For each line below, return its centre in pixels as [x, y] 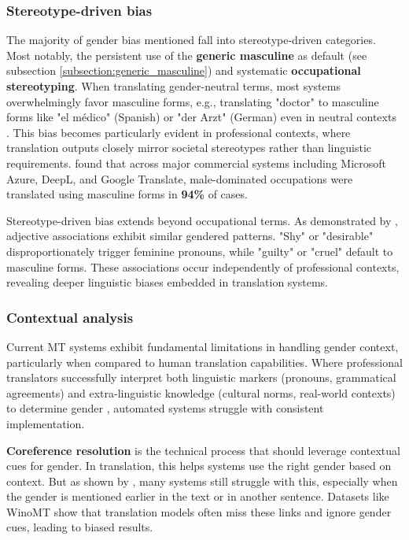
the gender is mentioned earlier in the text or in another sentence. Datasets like [198, 496]
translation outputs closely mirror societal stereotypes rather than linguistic [189, 148]
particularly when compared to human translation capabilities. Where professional [204, 362]
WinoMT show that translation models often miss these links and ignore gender [199, 511]
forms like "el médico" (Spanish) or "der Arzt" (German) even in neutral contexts [201, 117]
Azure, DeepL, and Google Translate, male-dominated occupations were [180, 178]
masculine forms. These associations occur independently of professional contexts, [203, 266]
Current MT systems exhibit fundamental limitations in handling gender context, [203, 346]
